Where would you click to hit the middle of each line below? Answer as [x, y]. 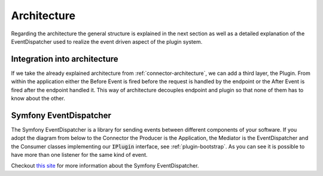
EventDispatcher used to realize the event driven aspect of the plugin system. [107, 41]
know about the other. [38, 98]
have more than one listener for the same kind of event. [79, 155]
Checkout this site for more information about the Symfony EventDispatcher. [105, 166]
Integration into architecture [65, 59]
